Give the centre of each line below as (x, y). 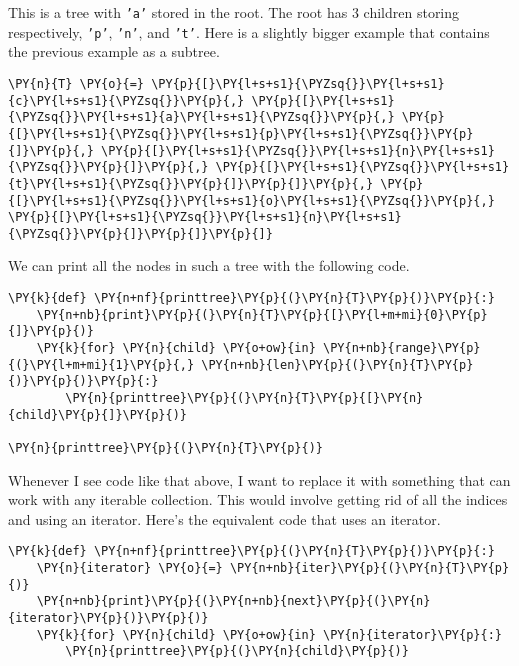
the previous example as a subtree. (114, 51)
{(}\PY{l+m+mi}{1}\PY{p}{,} (101, 364)
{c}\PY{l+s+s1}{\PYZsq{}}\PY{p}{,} (126, 100)
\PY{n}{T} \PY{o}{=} (76, 83)
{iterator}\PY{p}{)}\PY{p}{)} (108, 618)
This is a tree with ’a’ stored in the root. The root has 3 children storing (234, 12)
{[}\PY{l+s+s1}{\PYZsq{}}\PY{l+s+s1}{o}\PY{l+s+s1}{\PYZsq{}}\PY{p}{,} (251, 200)
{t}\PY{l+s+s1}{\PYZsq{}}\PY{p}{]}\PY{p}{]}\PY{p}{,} (191, 183)
